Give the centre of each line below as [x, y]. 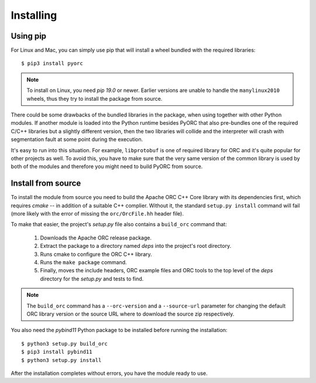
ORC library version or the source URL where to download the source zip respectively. [130, 314]
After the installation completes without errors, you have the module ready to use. [109, 373]
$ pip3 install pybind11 [57, 352]
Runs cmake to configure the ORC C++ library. [96, 254]
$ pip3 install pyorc [52, 64]
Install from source [46, 184]
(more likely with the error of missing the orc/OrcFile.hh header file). [97, 214]
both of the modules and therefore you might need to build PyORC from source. [107, 166]
